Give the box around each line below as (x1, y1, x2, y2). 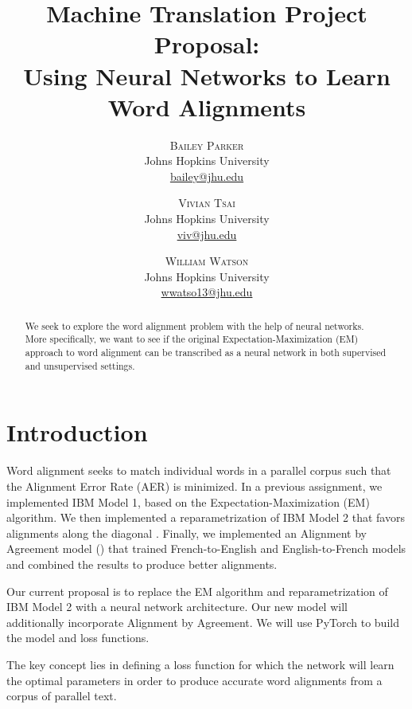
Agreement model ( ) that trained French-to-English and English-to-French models (6, 540, 406, 557)
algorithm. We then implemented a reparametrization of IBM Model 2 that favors (6, 509, 405, 526)
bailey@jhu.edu (169, 167, 244, 184)
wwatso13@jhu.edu (161, 284, 253, 300)
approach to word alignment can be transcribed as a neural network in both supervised (25, 346, 387, 359)
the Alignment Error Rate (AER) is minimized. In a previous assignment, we (6, 477, 383, 494)
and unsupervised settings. (25, 358, 135, 372)
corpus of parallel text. (6, 687, 117, 704)
